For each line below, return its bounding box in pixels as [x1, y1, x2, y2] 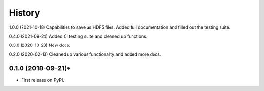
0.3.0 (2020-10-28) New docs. [9, 42, 71, 48]
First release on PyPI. [21, 77, 65, 83]
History [9, 7, 40, 18]
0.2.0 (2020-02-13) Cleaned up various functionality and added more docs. [9, 51, 161, 57]
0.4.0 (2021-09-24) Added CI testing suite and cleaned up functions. [9, 33, 148, 39]
